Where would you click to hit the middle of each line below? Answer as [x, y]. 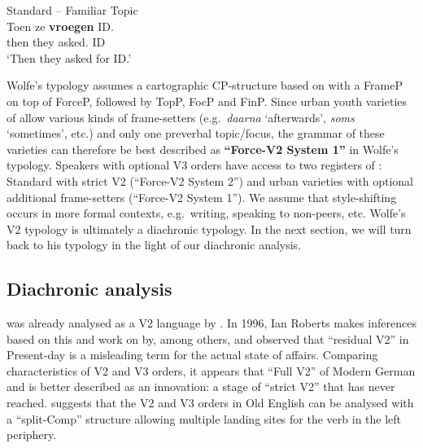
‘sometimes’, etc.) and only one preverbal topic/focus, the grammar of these [196, 133]
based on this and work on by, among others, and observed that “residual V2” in [208, 338]
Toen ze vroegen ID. [60, 26]
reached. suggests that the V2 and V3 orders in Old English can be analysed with [210, 403]
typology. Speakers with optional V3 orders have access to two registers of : [194, 165]
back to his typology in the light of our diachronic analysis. [154, 245]
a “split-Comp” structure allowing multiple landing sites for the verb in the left [204, 418]
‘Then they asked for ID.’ [69, 57]
